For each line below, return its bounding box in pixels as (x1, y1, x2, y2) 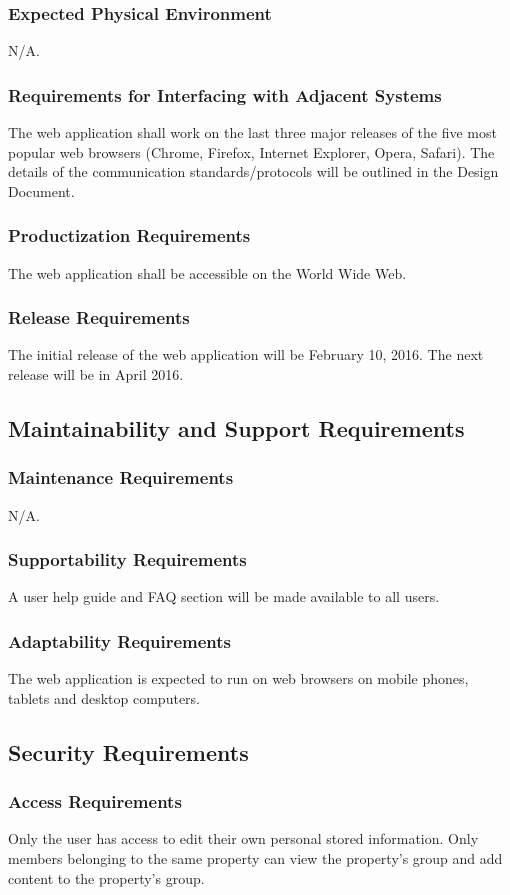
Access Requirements (8, 789, 182, 814)
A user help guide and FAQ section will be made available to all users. (8, 586, 440, 607)
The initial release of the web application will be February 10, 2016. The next (8, 344, 484, 365)
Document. (8, 180, 75, 201)
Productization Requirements (8, 223, 251, 248)
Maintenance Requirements (8, 465, 234, 490)
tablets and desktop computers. (8, 687, 200, 708)
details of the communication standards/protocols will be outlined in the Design (8, 161, 499, 182)
